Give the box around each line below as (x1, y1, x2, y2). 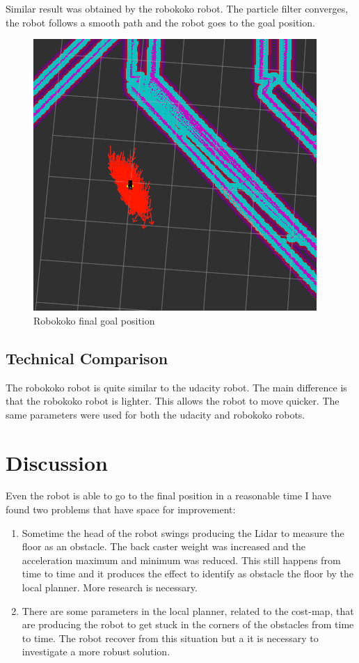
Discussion (6, 448, 108, 476)
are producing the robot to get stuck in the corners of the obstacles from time (22, 617, 354, 632)
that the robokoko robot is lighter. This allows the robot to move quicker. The (6, 393, 340, 408)
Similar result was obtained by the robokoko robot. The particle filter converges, (6, 1, 349, 15)
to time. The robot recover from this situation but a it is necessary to (22, 630, 319, 645)
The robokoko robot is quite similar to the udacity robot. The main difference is (6, 380, 347, 394)
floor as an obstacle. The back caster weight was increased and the (22, 539, 306, 554)
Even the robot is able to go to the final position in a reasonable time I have (6, 488, 331, 503)
